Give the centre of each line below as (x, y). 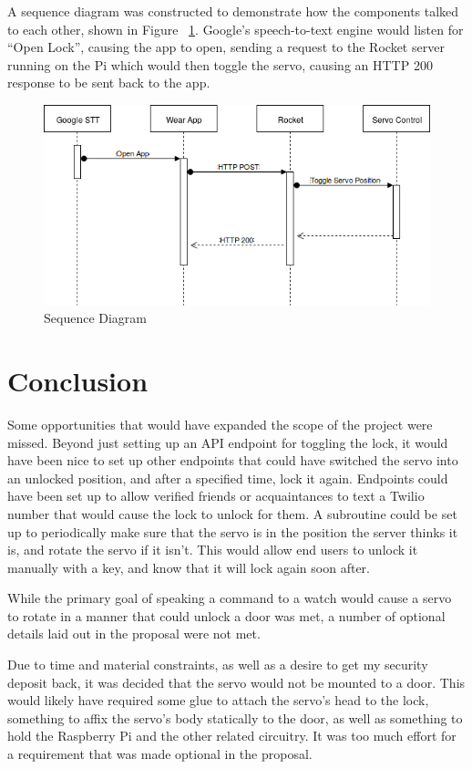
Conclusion (78, 380)
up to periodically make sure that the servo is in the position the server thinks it (233, 531)
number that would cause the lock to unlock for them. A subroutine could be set (232, 513)
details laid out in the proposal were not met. (134, 634)
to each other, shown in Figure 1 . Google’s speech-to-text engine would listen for (236, 29)
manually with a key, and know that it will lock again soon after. (189, 567)
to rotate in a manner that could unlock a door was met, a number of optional (226, 615)
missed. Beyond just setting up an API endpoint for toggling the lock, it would (228, 442)
